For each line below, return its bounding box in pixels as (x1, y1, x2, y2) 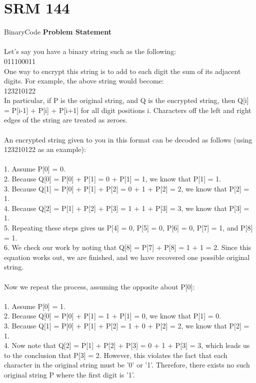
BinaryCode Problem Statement (4, 26, 112, 37)
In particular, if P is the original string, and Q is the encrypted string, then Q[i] (4, 95, 249, 105)
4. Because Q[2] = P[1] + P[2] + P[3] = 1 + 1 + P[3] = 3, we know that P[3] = (4, 202, 249, 213)
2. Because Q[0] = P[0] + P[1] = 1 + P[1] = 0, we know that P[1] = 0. (4, 310, 221, 321)
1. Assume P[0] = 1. (4, 300, 65, 311)
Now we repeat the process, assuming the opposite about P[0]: (4, 281, 195, 291)
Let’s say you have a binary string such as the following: (4, 46, 176, 56)
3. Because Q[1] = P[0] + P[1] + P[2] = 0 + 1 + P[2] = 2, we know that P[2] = (4, 183, 249, 193)
